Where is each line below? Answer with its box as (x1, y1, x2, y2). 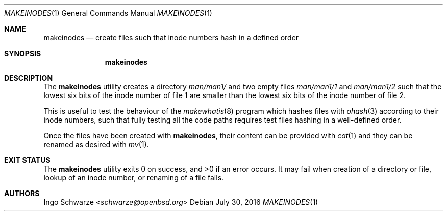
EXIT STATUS (4, 156, 51, 164)
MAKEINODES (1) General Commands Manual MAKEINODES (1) (4, 9, 212, 17)
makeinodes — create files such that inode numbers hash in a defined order (43, 33, 299, 42)
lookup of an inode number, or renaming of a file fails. (43, 173, 224, 182)
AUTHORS (4, 189, 40, 198)
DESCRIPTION (4, 74, 53, 82)
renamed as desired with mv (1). (43, 140, 149, 149)
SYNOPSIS (4, 49, 41, 58)
